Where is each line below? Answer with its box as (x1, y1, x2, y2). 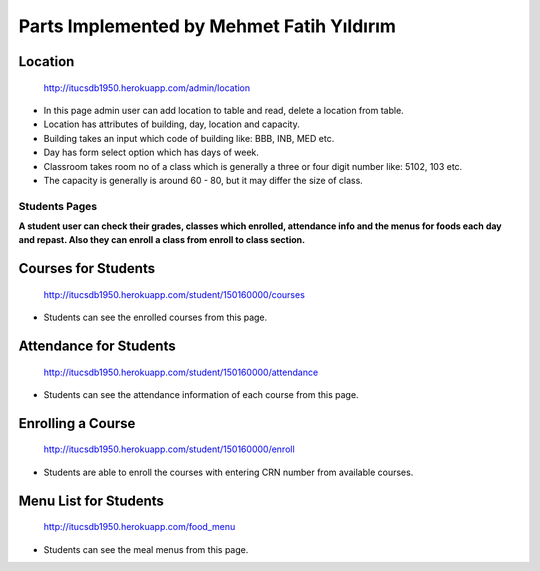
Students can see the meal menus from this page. (43, 543, 249, 555)
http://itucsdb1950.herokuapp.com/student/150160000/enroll (43, 443, 295, 455)
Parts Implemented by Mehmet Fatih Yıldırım (18, 15, 397, 37)
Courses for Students (18, 260, 155, 277)
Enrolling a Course (18, 415, 136, 432)
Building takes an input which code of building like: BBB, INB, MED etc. (43, 132, 335, 144)
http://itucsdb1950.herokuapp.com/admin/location (43, 81, 251, 94)
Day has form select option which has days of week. (43, 146, 260, 159)
